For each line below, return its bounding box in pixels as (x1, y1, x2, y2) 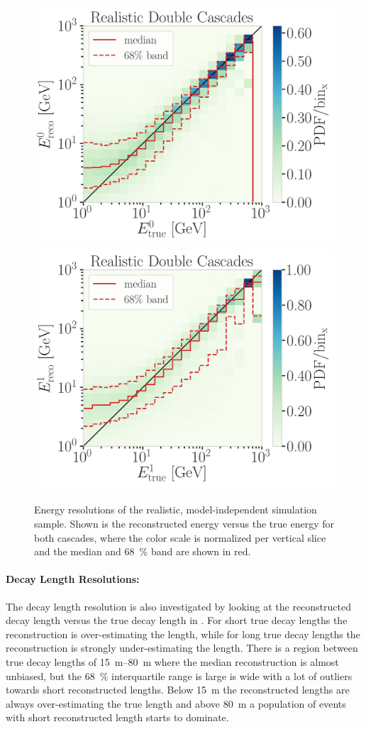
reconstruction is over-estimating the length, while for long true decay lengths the (6, 626, 360, 641)
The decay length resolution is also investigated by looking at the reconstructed (6, 599, 351, 613)
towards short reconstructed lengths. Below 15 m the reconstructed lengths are (6, 682, 350, 697)
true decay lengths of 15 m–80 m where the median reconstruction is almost (6, 654, 339, 669)
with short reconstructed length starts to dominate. (6, 710, 229, 725)
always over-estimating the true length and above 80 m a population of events (6, 696, 346, 711)
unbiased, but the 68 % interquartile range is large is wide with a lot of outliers (6, 668, 353, 683)
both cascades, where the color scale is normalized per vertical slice (34, 530, 326, 545)
